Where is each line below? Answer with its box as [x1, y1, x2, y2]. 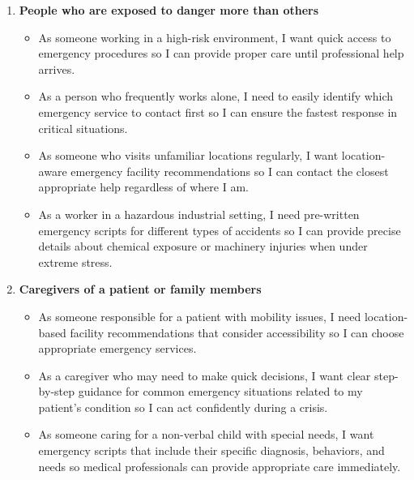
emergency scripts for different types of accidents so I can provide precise [38, 221, 401, 238]
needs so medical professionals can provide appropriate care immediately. [38, 457, 401, 474]
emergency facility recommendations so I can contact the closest [70, 162, 389, 179]
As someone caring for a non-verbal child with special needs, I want [38, 426, 374, 443]
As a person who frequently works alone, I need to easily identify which [38, 88, 394, 105]
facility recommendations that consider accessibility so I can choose [70, 324, 404, 341]
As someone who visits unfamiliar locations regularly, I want [38, 147, 339, 164]
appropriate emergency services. [38, 340, 197, 357]
